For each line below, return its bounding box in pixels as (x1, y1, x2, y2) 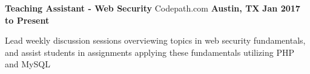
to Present (5, 13, 50, 26)
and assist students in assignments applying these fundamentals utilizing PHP (5, 45, 294, 58)
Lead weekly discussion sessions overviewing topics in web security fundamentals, (5, 34, 306, 47)
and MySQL (5, 58, 50, 70)
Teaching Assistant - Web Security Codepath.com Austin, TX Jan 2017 (5, 2, 300, 14)
